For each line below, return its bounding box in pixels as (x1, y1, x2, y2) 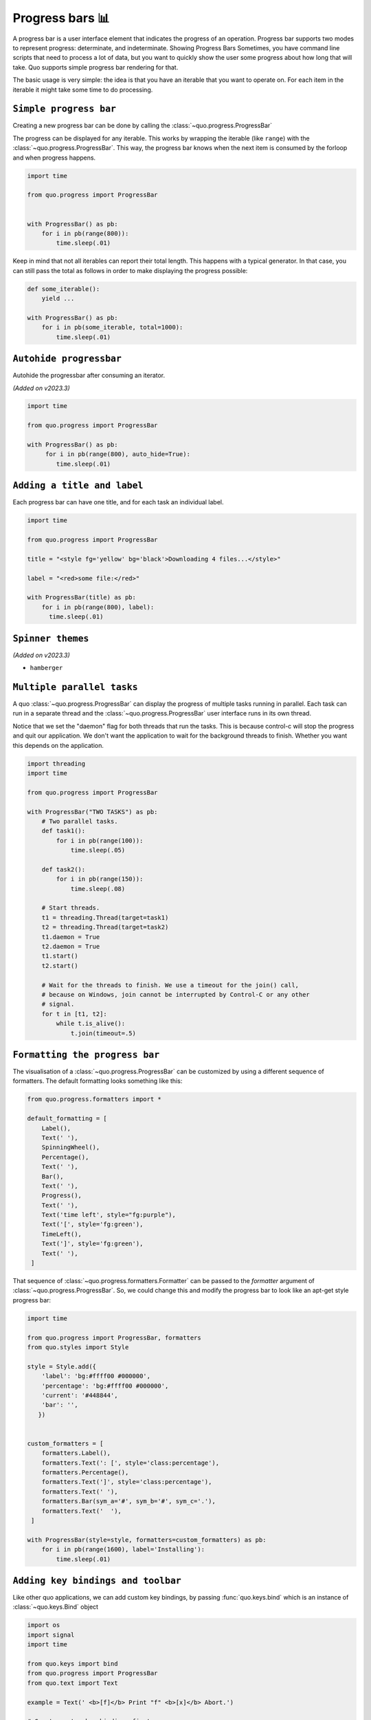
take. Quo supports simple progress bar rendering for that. (12, 63, 179, 72)
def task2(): (41, 866, 86, 873)
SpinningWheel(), (41, 1143, 100, 1152)
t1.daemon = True (41, 933, 100, 940)
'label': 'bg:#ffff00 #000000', (41, 1373, 151, 1380)
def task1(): (41, 827, 86, 835)
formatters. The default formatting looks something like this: (12, 1077, 183, 1085)
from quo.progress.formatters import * (27, 1095, 161, 1104)
